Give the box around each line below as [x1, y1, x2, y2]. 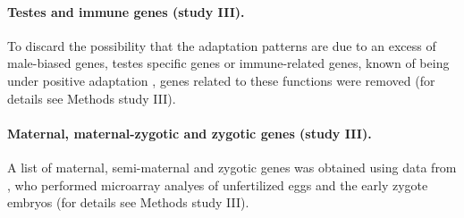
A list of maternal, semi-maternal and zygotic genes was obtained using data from [7, 157, 457, 176]
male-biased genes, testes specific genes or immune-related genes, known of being [7, 54, 450, 72]
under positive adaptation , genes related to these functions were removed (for [7, 71, 435, 89]
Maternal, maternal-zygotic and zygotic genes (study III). [7, 123, 372, 142]
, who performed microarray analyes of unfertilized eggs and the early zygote [7, 175, 428, 194]
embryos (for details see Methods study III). [7, 193, 249, 212]
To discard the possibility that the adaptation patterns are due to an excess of [7, 36, 436, 54]
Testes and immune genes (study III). [7, 2, 245, 21]
